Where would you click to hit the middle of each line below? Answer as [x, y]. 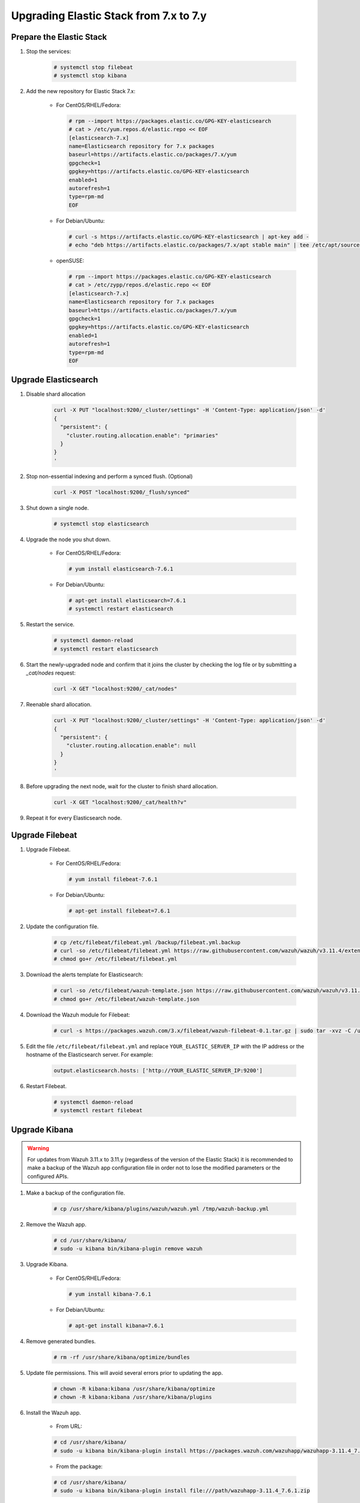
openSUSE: [70, 261]
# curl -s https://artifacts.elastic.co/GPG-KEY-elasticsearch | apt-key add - [189, 237]
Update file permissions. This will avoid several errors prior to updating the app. [124, 1373]
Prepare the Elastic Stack [59, 37]
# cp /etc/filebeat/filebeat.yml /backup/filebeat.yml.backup [147, 942]
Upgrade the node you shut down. [68, 539]
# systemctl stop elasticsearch [101, 524]
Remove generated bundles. [61, 1341]
